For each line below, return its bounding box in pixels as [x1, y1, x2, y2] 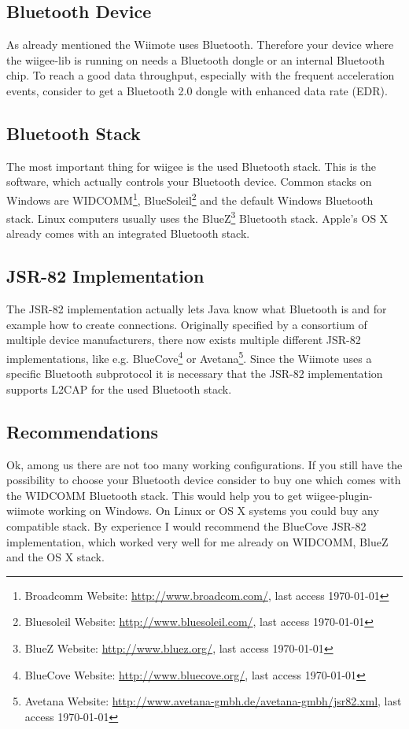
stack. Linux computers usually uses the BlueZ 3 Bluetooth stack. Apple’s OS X [6, 208, 389, 226]
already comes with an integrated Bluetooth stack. [6, 225, 250, 242]
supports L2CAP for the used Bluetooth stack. [6, 380, 232, 397]
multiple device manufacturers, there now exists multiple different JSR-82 [6, 331, 361, 348]
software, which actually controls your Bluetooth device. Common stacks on [6, 173, 372, 190]
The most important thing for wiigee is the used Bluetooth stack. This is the [6, 157, 377, 174]
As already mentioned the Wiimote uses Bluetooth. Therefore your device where [6, 36, 394, 53]
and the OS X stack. [6, 549, 105, 565]
